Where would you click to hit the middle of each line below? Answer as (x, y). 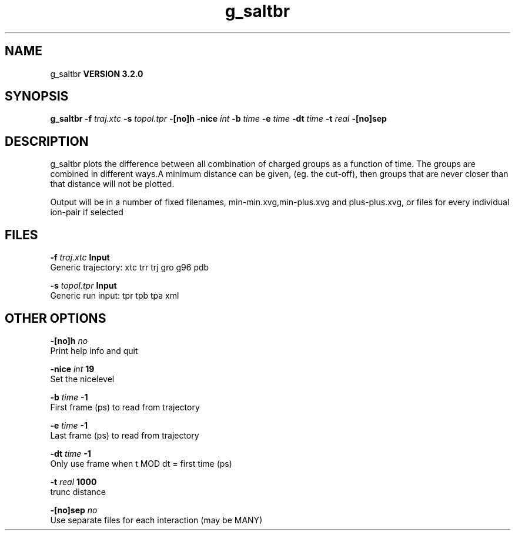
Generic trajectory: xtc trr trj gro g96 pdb (130, 267)
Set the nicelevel (82, 379)
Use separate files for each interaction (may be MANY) (156, 520)
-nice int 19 (72, 369)
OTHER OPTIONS (56, 318)
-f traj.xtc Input (80, 258)
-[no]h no (69, 340)
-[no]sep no (74, 510)
